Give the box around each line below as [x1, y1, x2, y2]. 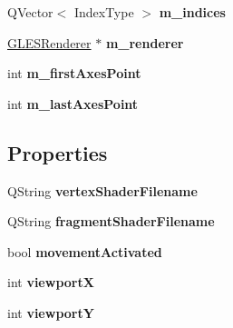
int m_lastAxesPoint [7, 94, 139, 113]
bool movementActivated [7, 242, 162, 261]
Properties [7, 138, 108, 166]
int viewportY [7, 303, 94, 322]
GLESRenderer [7, 33, 92, 52]
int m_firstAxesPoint [7, 64, 141, 83]
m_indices [159, 3, 226, 21]
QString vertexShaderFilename [7, 181, 198, 200]
